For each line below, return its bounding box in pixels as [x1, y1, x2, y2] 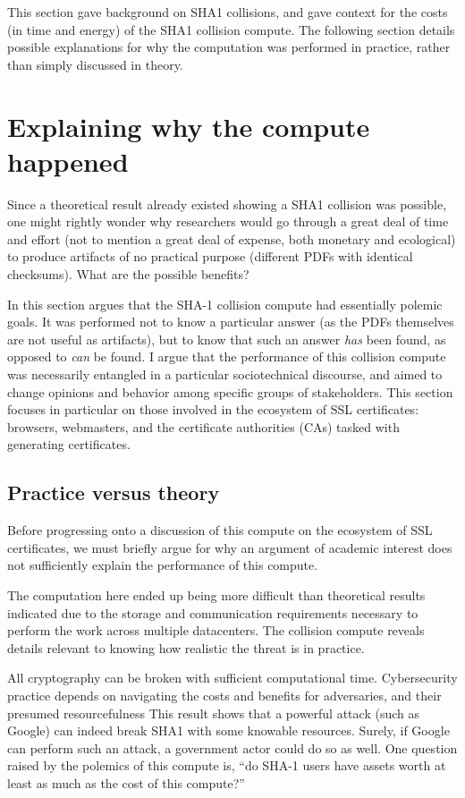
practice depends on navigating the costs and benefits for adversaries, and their [7, 685, 442, 704]
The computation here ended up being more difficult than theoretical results [7, 585, 426, 604]
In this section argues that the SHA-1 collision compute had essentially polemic [7, 294, 443, 313]
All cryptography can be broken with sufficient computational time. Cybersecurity [7, 668, 458, 687]
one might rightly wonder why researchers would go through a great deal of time [7, 212, 449, 231]
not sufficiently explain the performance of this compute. [7, 556, 318, 574]
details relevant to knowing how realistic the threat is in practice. [7, 638, 365, 657]
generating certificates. [7, 435, 131, 454]
